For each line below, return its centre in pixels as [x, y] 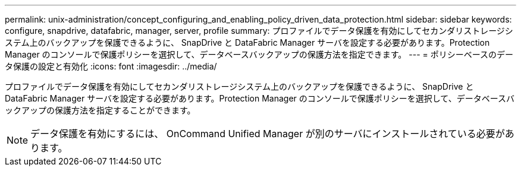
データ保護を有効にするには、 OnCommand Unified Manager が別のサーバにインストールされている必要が [268, 134]
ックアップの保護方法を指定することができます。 [100, 110]
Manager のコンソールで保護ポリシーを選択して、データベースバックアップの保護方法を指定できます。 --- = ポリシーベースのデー [259, 54]
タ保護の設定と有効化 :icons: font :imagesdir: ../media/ [111, 66]
